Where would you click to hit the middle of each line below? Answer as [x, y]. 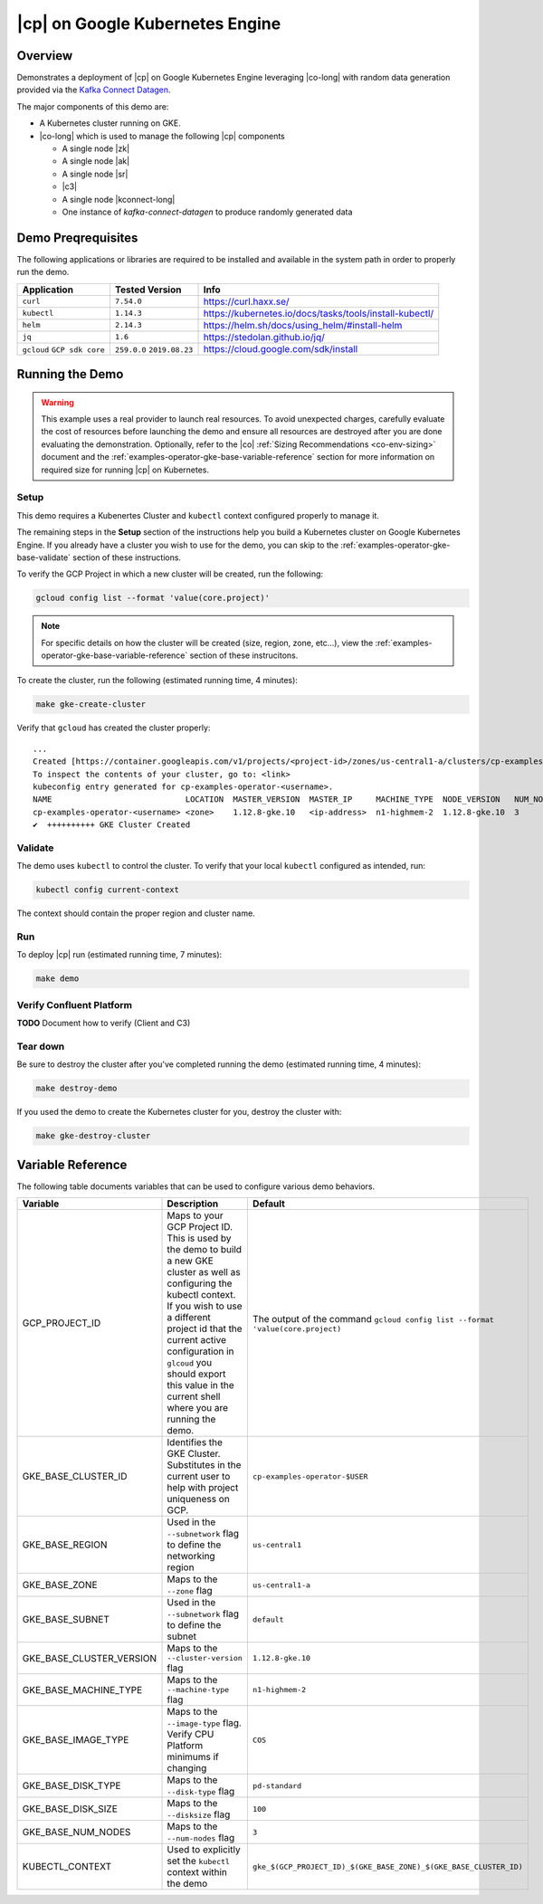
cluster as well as [204, 1272]
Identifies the [195, 1442]
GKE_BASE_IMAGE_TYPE [76, 1740]
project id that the [205, 1328]
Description [193, 1204]
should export [196, 1374]
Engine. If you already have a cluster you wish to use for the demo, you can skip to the [178, 545]
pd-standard [277, 1786]
